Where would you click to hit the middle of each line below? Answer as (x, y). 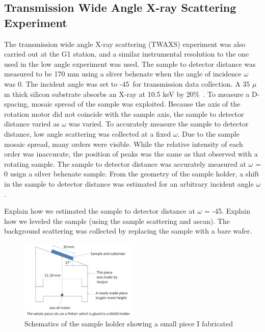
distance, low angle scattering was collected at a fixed (88, 133)
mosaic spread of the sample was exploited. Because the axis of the (136, 104)
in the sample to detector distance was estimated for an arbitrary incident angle (129, 183)
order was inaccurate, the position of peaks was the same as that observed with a (131, 154)
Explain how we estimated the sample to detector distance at (100, 211)
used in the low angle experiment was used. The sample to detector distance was (130, 63)
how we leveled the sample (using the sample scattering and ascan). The (117, 221)
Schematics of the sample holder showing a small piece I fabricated (129, 324)
